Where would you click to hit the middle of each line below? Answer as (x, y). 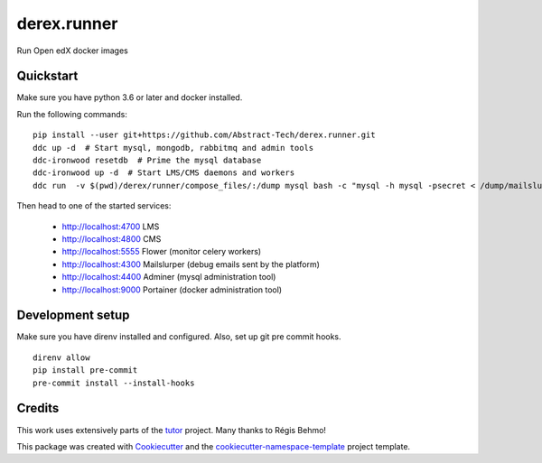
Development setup (73, 315)
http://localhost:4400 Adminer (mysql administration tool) (169, 277)
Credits (38, 408)
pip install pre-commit (85, 370)
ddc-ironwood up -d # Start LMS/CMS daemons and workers (164, 173)
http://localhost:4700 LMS (111, 227)
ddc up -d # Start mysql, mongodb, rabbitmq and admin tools (173, 148)
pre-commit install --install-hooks (114, 383)
